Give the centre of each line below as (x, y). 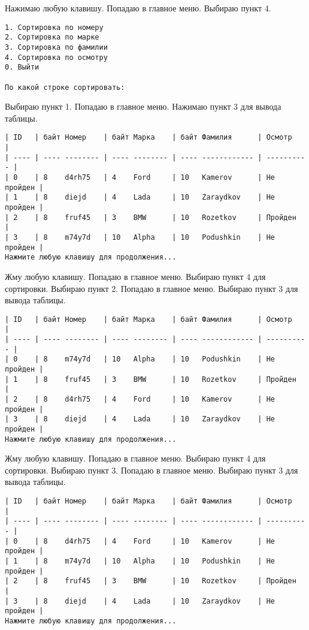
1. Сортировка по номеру (54, 27)
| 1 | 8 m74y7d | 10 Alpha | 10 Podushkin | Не (140, 561)
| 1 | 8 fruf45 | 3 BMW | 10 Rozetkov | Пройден (151, 379)
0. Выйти (22, 67)
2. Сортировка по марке (52, 37)
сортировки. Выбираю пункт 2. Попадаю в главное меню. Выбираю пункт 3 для (152, 288)
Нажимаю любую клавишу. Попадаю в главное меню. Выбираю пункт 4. (138, 8)
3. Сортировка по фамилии (56, 47)
